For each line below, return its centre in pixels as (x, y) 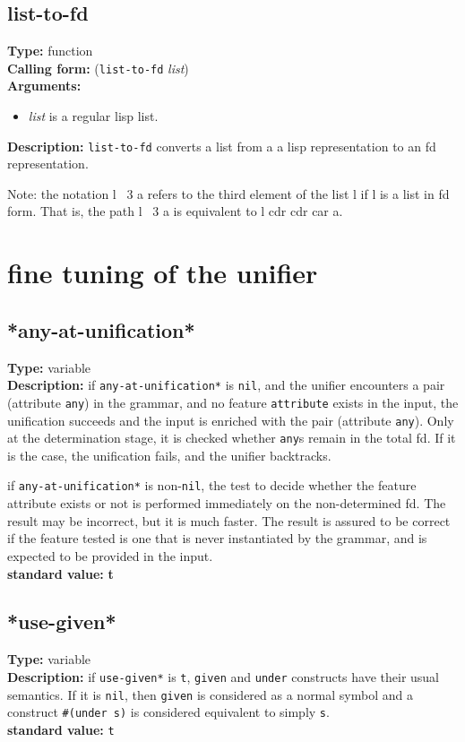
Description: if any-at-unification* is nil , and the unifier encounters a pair (226, 385)
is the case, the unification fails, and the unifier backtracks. (169, 455)
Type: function (50, 51)
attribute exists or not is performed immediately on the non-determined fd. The (227, 503)
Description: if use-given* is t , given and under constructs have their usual (224, 676)
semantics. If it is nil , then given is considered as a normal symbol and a (210, 694)
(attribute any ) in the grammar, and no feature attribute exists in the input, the (233, 402)
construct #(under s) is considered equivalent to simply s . (168, 712)
